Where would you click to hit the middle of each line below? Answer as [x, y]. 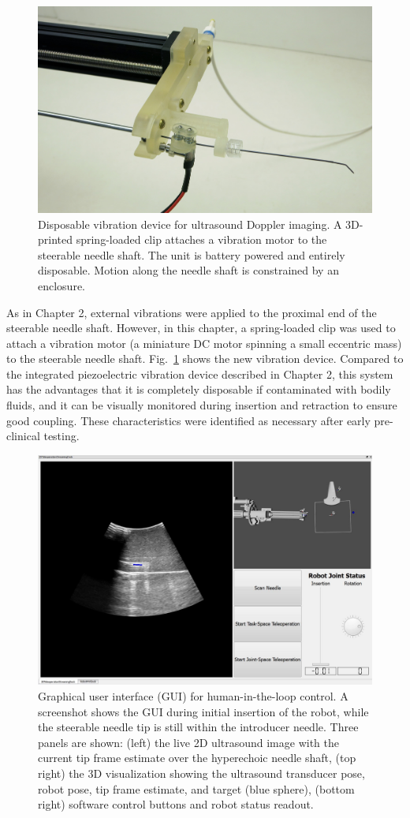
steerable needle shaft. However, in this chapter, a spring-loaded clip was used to [201, 328]
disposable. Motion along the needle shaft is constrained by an [188, 270]
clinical [23, 436]
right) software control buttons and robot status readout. [176, 804]
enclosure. [62, 285]
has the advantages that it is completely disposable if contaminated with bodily [199, 389]
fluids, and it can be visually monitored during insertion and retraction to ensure [202, 405]
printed [56, 239]
